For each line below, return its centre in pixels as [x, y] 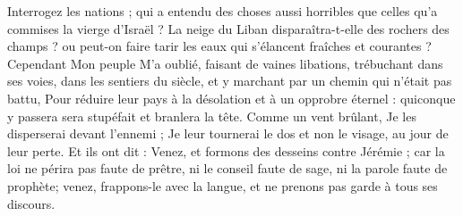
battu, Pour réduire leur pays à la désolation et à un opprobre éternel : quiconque [231, 98]
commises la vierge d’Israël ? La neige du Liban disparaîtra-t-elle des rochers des [228, 28]
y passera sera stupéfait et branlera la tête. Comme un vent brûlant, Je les [212, 116]
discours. [31, 203]
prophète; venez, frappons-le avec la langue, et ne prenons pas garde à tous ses [223, 185]
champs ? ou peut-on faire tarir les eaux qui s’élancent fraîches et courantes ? [219, 46]
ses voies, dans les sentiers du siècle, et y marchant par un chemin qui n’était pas [230, 81]
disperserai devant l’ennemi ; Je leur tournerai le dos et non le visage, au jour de [228, 133]
